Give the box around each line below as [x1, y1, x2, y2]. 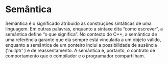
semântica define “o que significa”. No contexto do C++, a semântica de [5, 31, 157, 37]
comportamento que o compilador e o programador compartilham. [5, 52, 146, 59]
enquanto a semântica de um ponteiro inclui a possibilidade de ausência [5, 42, 157, 48]
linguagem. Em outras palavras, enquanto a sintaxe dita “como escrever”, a [5, 25, 163, 31]
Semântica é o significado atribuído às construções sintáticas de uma [5, 20, 152, 26]
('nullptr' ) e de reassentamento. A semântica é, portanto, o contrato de [5, 47, 156, 53]
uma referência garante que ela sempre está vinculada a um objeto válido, [5, 37, 161, 43]
